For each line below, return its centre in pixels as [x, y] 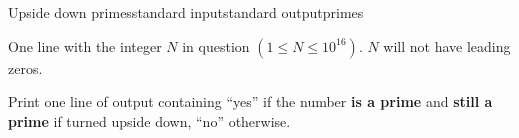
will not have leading [447, 45]
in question [216, 45]
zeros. [25, 67]
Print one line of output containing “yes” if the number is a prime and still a [250, 101]
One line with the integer [85, 45]
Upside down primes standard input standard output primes [186, 12]
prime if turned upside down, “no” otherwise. [149, 120]
